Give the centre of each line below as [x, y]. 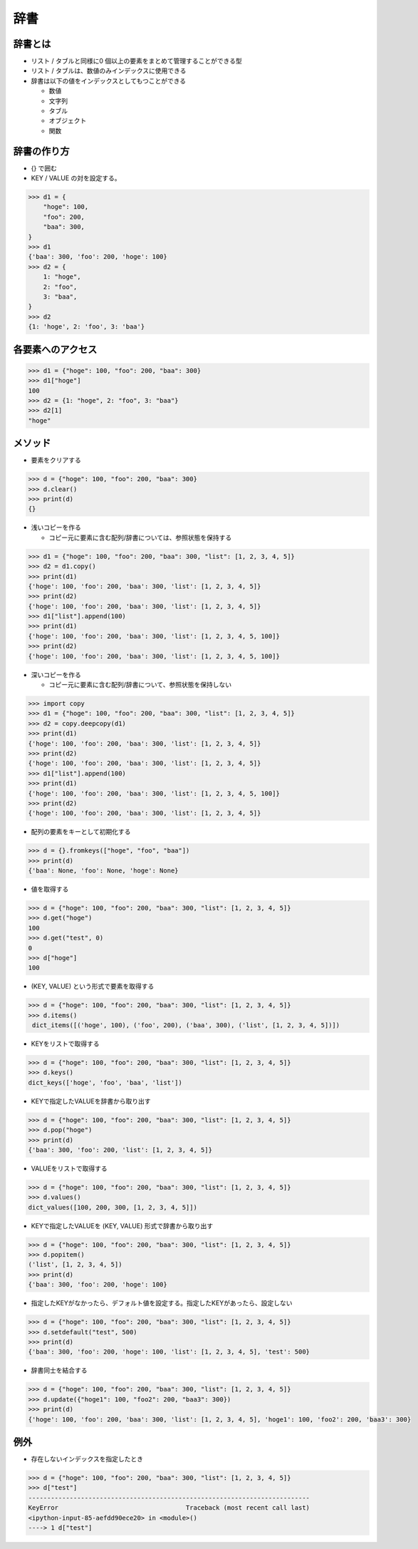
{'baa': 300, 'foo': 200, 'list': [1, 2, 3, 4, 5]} [120, 1150]
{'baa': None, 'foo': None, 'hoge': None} [103, 871]
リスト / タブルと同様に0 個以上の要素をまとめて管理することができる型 [136, 61]
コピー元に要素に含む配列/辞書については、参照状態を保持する [140, 537]
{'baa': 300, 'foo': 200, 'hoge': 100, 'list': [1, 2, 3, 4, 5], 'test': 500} [169, 1352]
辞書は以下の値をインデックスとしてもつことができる [109, 81]
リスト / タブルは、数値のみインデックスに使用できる [109, 71]
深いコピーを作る [56, 674]
